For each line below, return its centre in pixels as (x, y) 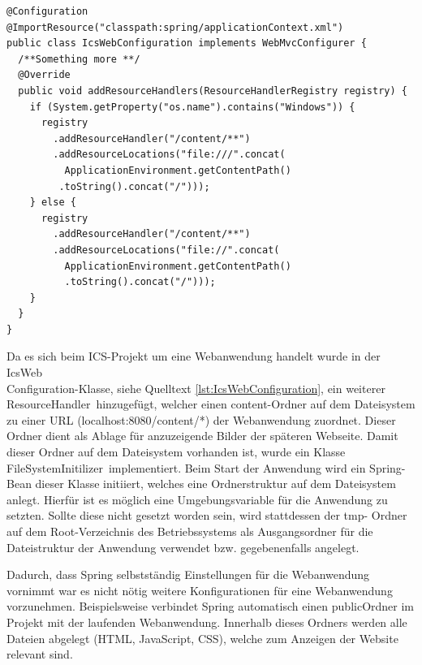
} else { (53, 203)
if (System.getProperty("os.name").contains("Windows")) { (192, 107)
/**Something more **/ (79, 59)
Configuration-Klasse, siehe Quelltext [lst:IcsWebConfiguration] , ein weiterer (196, 388)
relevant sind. (40, 654)
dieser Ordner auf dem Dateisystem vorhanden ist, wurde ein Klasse (176, 452)
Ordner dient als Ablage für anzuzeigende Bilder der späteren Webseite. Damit (202, 436)
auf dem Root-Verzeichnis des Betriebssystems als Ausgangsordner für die (190, 531)
